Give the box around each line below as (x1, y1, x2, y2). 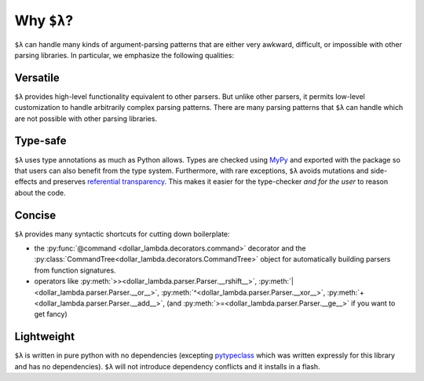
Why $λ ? (14, 12, 74, 29)
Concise (14, 208, 57, 222)
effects (14, 177, 38, 186)
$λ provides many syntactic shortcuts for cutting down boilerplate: (14, 229, 231, 239)
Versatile (14, 71, 60, 84)
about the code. (14, 188, 66, 197)
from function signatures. (34, 266, 117, 275)
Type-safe (14, 134, 67, 148)
